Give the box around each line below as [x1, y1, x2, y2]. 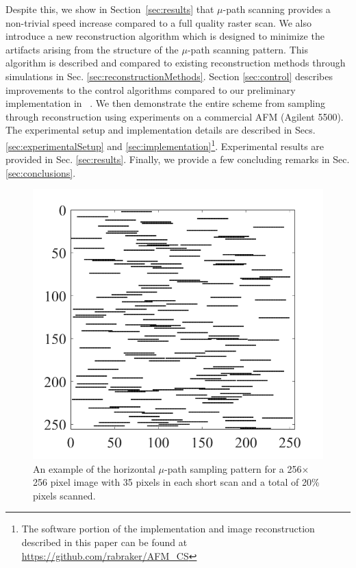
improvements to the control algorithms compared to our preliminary [5, 82, 296, 97]
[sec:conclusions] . [5, 165, 76, 180]
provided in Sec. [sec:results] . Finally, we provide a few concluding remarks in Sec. [5, 152, 350, 166]
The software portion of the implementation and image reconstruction [21, 521, 315, 536]
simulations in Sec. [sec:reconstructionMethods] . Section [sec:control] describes [5, 69, 333, 83]
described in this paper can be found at [21, 535, 188, 550]
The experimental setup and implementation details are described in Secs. [5, 123, 316, 137]
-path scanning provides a [222, 2, 331, 16]
